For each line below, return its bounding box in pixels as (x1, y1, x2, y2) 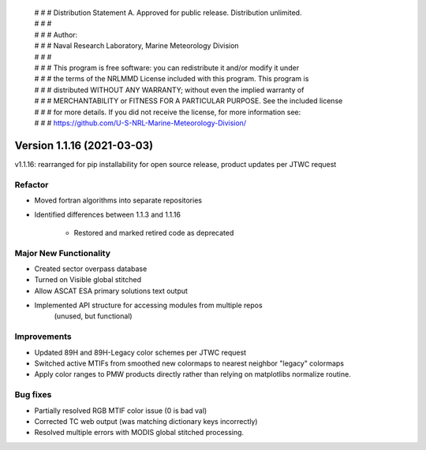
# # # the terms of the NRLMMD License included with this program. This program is (34, 74, 309, 84)
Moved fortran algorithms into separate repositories (34, 195, 203, 205)
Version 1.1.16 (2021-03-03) (14, 139, 154, 152)
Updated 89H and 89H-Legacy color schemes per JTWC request (34, 348, 247, 357)
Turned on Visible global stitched (34, 275, 142, 285)
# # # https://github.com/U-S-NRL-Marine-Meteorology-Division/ (34, 118, 247, 128)
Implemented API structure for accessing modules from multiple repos (34, 300, 263, 311)
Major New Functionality (14, 247, 110, 258)
